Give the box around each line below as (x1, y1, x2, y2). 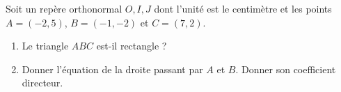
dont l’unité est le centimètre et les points (154, 1, 332, 15)
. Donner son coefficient (235, 61, 336, 76)
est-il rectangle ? (96, 38, 167, 53)
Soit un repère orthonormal (6, 1, 122, 15)
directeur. (22, 75, 63, 90)
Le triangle (22, 38, 69, 53)
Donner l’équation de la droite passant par (22, 61, 203, 76)
